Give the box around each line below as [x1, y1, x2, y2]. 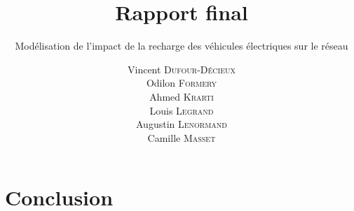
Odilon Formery [146, 75, 217, 90]
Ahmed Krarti [149, 89, 214, 103]
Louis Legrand [149, 103, 214, 117]
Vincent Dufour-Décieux [127, 61, 236, 76]
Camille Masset [147, 130, 216, 145]
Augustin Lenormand [136, 117, 227, 131]
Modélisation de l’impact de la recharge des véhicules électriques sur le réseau [15, 38, 348, 53]
